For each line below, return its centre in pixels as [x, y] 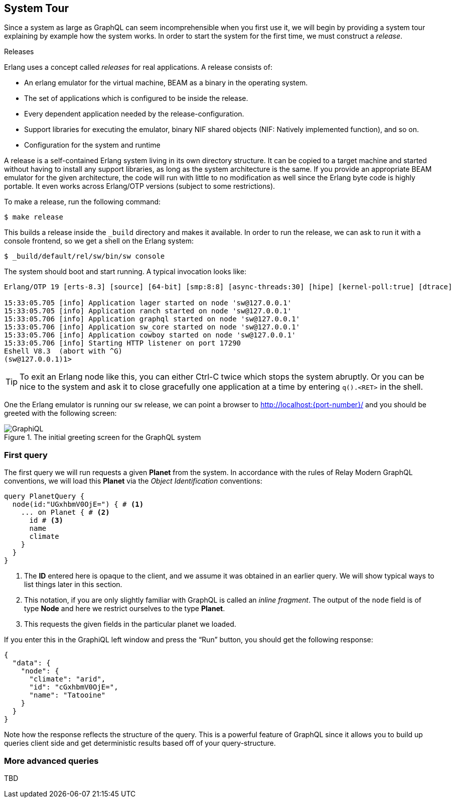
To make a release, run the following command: [83, 202]
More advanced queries [51, 761]
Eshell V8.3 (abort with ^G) [63, 351]
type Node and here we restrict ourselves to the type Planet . [125, 609]
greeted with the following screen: [60, 413]
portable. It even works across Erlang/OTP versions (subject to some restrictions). [140, 186]
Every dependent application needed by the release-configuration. [134, 114]
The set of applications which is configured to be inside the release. [136, 98]
